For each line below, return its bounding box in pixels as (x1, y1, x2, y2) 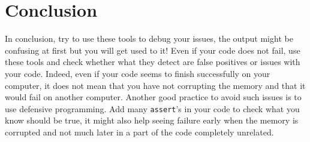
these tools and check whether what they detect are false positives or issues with (5, 55, 300, 68)
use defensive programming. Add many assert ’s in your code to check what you (5, 102, 300, 115)
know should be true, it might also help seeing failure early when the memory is (5, 114, 299, 126)
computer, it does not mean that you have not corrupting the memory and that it (5, 79, 306, 91)
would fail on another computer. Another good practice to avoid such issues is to (5, 91, 302, 103)
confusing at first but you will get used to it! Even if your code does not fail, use (5, 44, 300, 56)
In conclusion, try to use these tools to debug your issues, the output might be (5, 32, 293, 45)
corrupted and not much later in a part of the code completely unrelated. (5, 125, 274, 138)
